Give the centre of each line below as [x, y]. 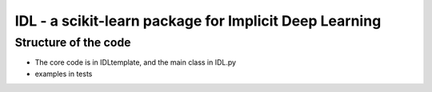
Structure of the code [73, 42]
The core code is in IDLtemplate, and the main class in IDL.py [135, 62]
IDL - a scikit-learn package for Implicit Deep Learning [198, 21]
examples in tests [64, 74]
